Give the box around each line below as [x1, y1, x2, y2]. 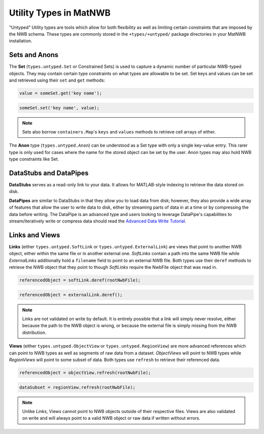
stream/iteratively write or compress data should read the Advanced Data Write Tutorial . [9, 218, 187, 224]
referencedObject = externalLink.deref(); [19, 292, 123, 298]
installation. [9, 38, 32, 44]
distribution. [22, 329, 46, 335]
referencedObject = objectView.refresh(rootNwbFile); [19, 369, 151, 375]
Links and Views [9, 231, 61, 239]
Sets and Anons [9, 51, 59, 59]
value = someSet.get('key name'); [19, 90, 102, 96]
